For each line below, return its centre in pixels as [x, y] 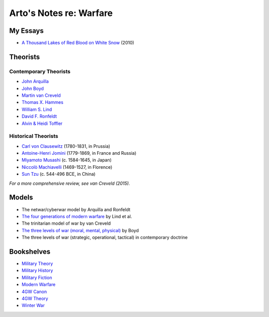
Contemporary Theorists [40, 71]
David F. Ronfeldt [39, 116]
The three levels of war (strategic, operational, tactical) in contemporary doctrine [105, 238]
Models [21, 197]
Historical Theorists [34, 136]
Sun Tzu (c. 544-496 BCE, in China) [59, 174]
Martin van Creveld [41, 95]
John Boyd [33, 88]
